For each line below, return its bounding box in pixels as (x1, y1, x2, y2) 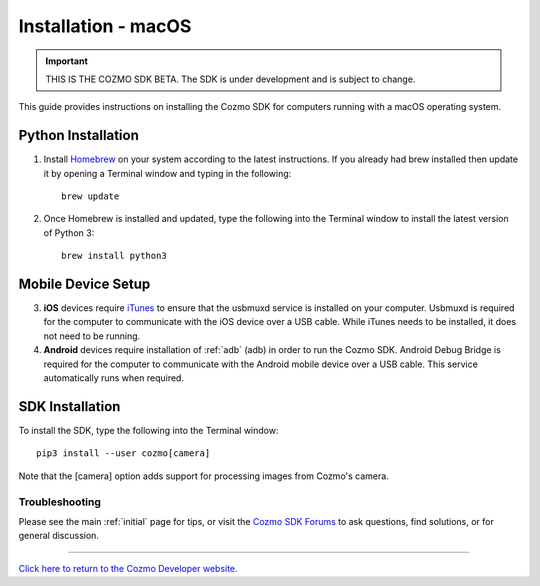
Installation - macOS (18, 15, 192, 37)
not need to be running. (43, 330, 141, 342)
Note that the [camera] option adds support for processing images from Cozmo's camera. (18, 470, 389, 482)
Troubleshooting (18, 495, 102, 509)
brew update (61, 191, 120, 202)
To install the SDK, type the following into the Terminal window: (18, 424, 279, 436)
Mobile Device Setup (18, 276, 151, 292)
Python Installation (18, 127, 139, 144)
